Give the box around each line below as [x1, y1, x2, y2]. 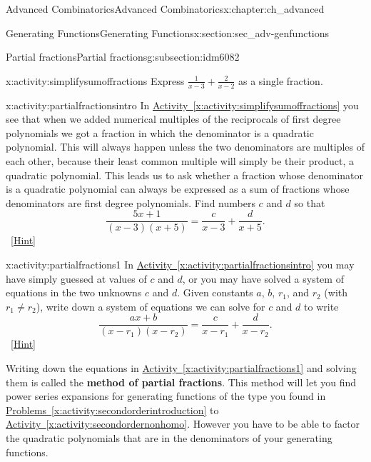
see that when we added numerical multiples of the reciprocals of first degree [6, 111, 341, 126]
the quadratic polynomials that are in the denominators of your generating [6, 431, 332, 446]
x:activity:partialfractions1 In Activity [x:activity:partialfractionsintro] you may [6, 257, 355, 272]
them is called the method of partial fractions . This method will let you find [6, 374, 357, 389]
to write [304, 298, 339, 313]
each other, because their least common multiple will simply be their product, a [6, 153, 355, 168]
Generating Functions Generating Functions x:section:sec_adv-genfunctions [6, 25, 330, 40]
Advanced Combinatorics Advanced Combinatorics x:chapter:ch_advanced [6, 1, 325, 16]
